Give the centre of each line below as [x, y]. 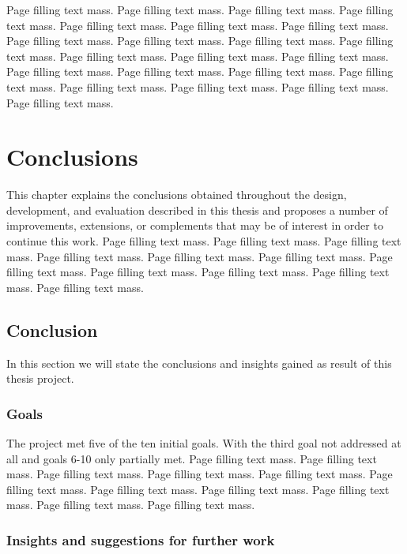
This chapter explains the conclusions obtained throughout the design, [177, 195]
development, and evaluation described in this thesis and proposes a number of [197, 210]
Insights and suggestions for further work [141, 539]
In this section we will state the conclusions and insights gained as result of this [199, 363]
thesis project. [40, 378]
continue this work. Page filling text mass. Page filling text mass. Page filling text [204, 241]
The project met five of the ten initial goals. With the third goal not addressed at [204, 443]
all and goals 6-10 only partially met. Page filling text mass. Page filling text [192, 458]
